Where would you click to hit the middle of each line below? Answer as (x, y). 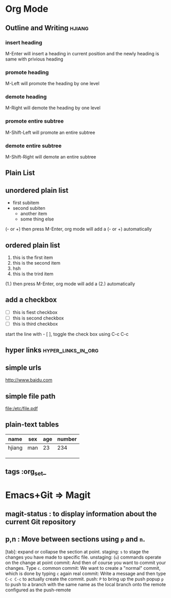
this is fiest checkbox (35, 312)
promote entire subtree (34, 121)
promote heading (27, 72)
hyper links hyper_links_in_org (52, 350)
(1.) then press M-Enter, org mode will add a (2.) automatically (70, 284)
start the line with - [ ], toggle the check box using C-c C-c (67, 334)
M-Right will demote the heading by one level (53, 108)
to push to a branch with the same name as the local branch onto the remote (86, 584)
